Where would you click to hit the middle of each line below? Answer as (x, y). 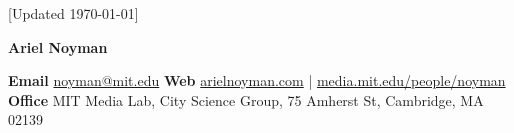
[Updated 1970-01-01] (73, 13)
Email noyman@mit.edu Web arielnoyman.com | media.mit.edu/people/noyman (257, 80)
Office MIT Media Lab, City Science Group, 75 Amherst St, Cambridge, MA (246, 99)
